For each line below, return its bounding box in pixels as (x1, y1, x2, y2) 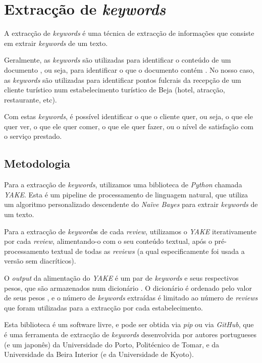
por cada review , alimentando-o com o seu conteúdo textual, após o (4, 236, 213, 246)
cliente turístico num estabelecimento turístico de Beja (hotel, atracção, (4, 84, 225, 95)
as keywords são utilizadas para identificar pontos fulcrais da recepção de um (4, 74, 241, 85)
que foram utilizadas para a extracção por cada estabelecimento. (4, 302, 203, 313)
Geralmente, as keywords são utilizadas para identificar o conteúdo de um (4, 55, 231, 65)
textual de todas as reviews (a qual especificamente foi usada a (51, 245, 245, 256)
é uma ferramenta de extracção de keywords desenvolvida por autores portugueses (4, 329, 257, 339)
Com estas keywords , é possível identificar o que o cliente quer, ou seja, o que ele (4, 111, 253, 122)
